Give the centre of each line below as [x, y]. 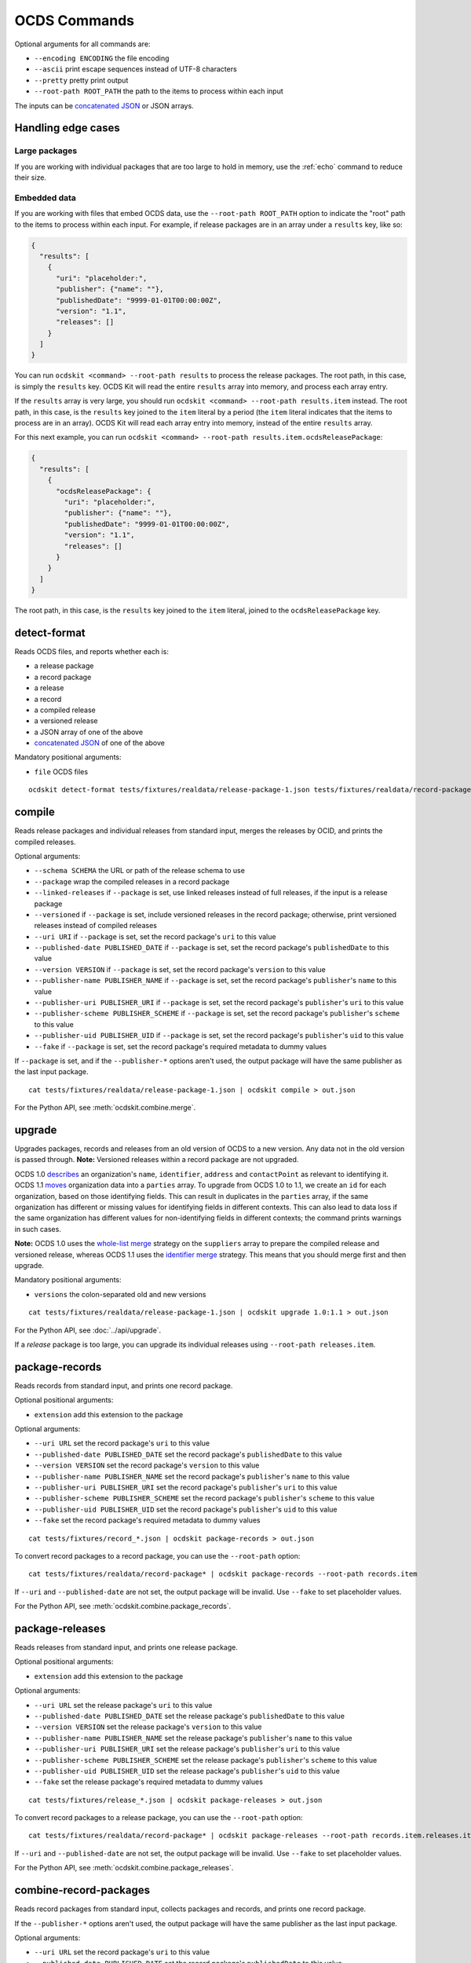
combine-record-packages [82, 1890]
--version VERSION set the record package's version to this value [147, 1465]
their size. [31, 177]
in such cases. [38, 1229]
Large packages [46, 151]
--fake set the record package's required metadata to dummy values [147, 1520]
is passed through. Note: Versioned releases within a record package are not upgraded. [157, 1160]
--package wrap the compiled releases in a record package [132, 881]
